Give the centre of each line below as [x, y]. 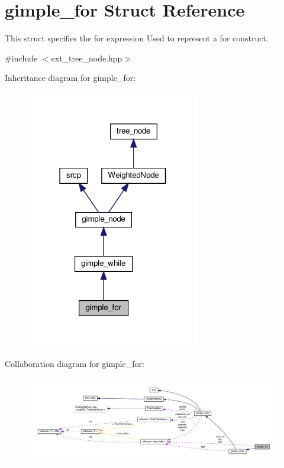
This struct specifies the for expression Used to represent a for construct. [137, 38]
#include [21, 58]
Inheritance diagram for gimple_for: [70, 78]
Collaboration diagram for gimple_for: [75, 364]
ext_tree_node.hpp [87, 58]
